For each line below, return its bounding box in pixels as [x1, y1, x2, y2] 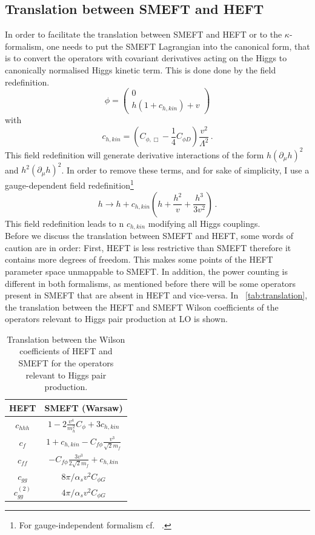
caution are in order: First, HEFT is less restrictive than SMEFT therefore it [5, 241, 291, 254]
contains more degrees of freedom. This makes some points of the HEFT [5, 253, 273, 266]
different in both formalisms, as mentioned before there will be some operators [5, 277, 296, 289]
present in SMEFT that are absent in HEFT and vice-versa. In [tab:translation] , [5, 289, 308, 301]
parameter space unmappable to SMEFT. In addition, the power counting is [5, 264, 288, 277]
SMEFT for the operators [18, 357, 114, 369]
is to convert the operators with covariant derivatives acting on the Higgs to [5, 52, 287, 64]
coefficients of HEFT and [19, 345, 113, 357]
